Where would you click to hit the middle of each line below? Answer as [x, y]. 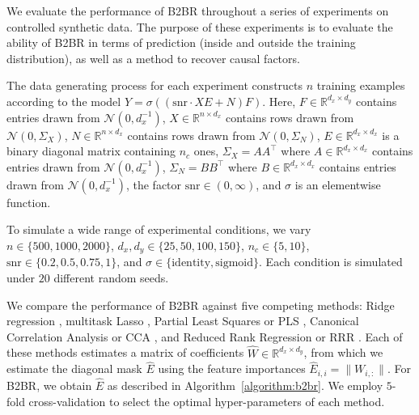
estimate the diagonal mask [74, 368]
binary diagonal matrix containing [91, 151]
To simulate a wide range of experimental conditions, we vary [159, 229]
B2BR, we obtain [49, 385]
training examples [361, 85]
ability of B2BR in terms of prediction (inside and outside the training [181, 42]
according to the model [64, 101]
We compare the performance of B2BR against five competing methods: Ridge [201, 305]
